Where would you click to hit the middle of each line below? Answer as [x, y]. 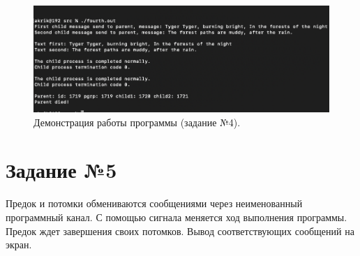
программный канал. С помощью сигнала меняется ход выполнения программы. [177, 217]
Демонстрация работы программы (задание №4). [137, 122]
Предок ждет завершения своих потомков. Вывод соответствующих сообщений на [180, 231]
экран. [19, 244]
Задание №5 [61, 170]
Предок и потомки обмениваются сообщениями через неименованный [154, 203]
